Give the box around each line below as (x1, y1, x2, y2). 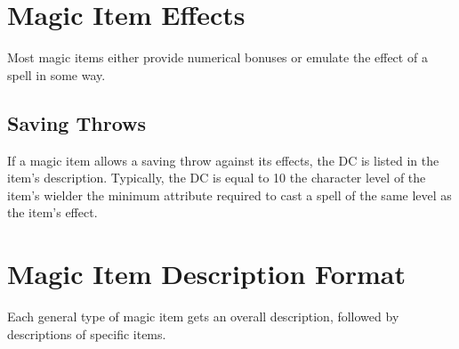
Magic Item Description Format (7, 256, 407, 292)
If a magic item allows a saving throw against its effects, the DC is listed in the (7, 150, 439, 169)
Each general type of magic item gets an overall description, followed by (7, 307, 399, 326)
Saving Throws (7, 109, 147, 136)
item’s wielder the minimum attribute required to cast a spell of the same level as (7, 185, 452, 204)
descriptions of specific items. (7, 324, 166, 343)
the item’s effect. (7, 203, 98, 222)
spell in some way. (7, 65, 106, 84)
